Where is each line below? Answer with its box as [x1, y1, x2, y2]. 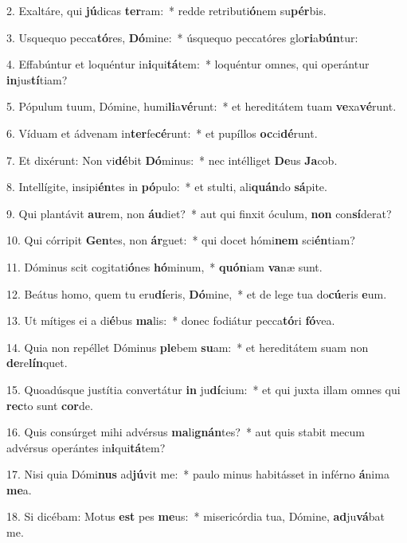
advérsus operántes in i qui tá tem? [6, 439, 166, 455]
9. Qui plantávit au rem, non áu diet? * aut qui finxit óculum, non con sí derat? [6, 205, 392, 221]
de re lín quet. [6, 354, 68, 371]
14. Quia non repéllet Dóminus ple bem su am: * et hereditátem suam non [6, 338, 369, 355]
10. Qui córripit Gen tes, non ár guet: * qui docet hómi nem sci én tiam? [6, 232, 355, 248]
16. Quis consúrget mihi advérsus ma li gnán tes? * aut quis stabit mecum [6, 424, 365, 440]
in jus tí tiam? [6, 71, 68, 88]
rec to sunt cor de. [6, 397, 93, 413]
